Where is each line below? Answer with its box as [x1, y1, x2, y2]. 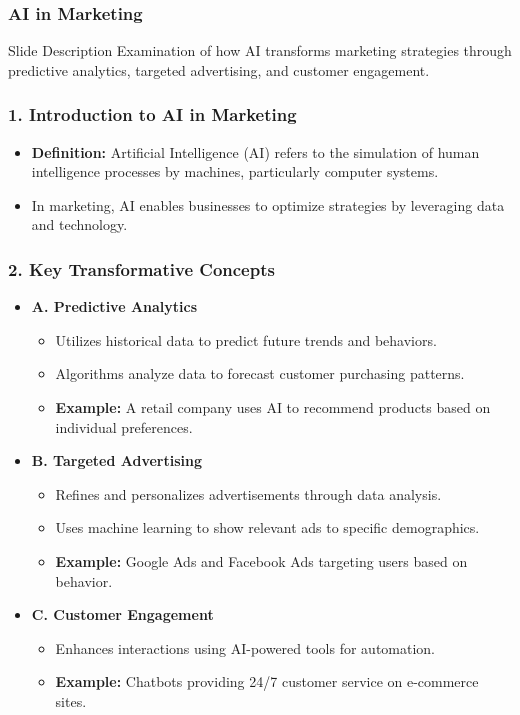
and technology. [31, 214, 128, 235]
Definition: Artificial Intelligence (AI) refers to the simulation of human [31, 141, 480, 162]
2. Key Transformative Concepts [8, 256, 275, 281]
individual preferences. [55, 416, 193, 437]
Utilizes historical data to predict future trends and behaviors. [55, 329, 437, 350]
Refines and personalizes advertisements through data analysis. [55, 483, 442, 504]
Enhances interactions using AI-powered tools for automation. [55, 637, 436, 658]
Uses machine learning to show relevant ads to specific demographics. [55, 517, 480, 538]
